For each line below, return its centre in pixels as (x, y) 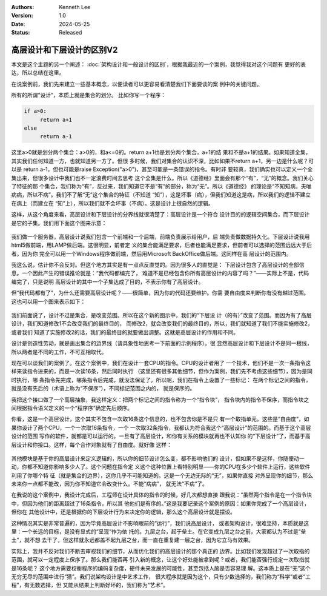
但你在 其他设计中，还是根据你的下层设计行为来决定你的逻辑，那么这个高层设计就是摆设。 (123, 512)
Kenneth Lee (75, 7)
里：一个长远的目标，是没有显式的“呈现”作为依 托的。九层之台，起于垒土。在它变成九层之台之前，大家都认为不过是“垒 (159, 532)
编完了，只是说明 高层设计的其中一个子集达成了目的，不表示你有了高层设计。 (107, 281)
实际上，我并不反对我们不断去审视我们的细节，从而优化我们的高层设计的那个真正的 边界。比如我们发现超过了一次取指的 (160, 551)
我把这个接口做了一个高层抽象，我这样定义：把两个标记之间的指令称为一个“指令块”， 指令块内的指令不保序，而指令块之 (160, 400)
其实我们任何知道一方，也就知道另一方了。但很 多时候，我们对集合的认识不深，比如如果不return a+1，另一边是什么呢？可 (163, 161)
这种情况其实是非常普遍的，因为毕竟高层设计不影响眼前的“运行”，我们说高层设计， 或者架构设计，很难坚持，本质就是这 (160, 523)
